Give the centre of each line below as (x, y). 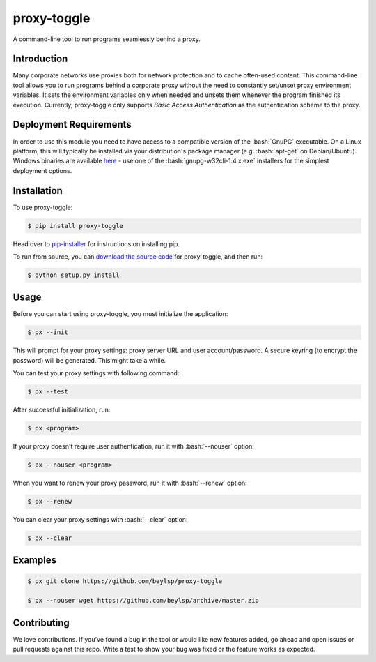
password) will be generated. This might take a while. (89, 360)
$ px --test (48, 392)
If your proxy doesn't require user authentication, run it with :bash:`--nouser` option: (133, 446)
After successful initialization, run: (62, 410)
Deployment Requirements (72, 125)
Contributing (41, 623)
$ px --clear (50, 538)
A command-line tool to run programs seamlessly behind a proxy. (107, 39)
